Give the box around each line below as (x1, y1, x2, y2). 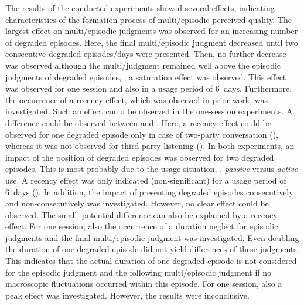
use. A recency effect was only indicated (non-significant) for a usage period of (5, 174, 286, 186)
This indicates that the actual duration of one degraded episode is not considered (5, 255, 297, 267)
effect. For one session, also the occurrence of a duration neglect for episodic (5, 220, 278, 232)
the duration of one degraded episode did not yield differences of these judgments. (5, 243, 299, 255)
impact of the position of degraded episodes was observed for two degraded (5, 151, 274, 163)
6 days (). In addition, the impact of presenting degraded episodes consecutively (5, 185, 293, 198)
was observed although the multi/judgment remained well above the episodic (5, 59, 281, 71)
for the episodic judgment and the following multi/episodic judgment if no (5, 266, 272, 278)
